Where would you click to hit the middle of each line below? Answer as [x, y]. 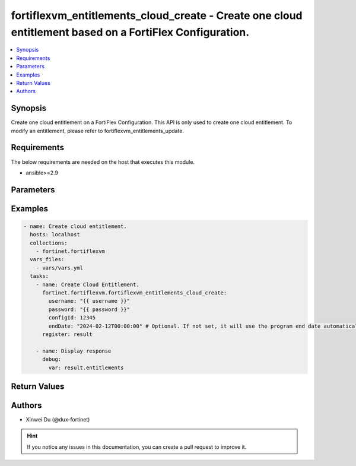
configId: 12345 [72, 318]
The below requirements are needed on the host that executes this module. [103, 162]
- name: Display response [74, 351]
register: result [68, 334]
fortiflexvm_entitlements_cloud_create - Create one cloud [157, 15]
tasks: [39, 276]
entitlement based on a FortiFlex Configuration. [130, 32]
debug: [52, 359]
